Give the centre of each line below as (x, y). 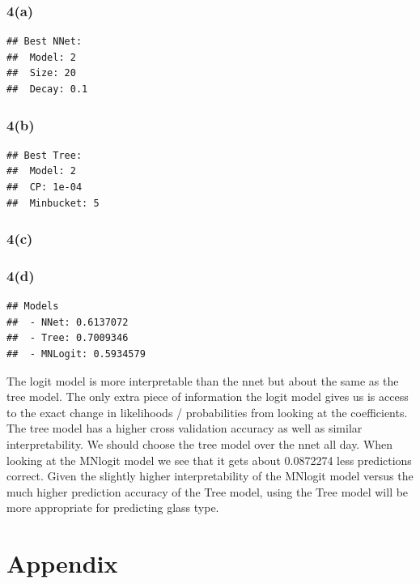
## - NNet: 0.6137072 (68, 322)
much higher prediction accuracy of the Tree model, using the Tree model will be (208, 491)
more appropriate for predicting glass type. (113, 507)
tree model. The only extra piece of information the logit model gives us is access (208, 396)
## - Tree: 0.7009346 (68, 338)
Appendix (62, 563)
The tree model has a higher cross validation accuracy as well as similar (185, 428)
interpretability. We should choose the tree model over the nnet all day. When (200, 444)
